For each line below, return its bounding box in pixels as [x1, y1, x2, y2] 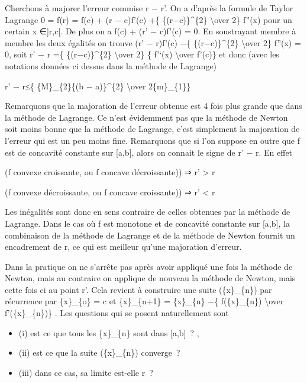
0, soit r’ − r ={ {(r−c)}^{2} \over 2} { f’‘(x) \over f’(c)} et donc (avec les [5, 48, 279, 60]
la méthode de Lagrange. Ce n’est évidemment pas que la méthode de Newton [5, 111, 288, 123]
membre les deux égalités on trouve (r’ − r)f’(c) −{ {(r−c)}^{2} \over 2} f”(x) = [5, 36, 301, 49]
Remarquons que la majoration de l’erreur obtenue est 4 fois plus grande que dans [5, 99, 302, 112]
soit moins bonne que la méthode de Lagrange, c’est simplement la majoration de [5, 123, 300, 135]
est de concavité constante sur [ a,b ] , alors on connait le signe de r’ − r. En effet [5, 146, 293, 158]
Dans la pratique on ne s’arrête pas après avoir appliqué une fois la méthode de [5, 260, 293, 272]
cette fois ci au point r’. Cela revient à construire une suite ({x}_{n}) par [5, 283, 272, 295]
